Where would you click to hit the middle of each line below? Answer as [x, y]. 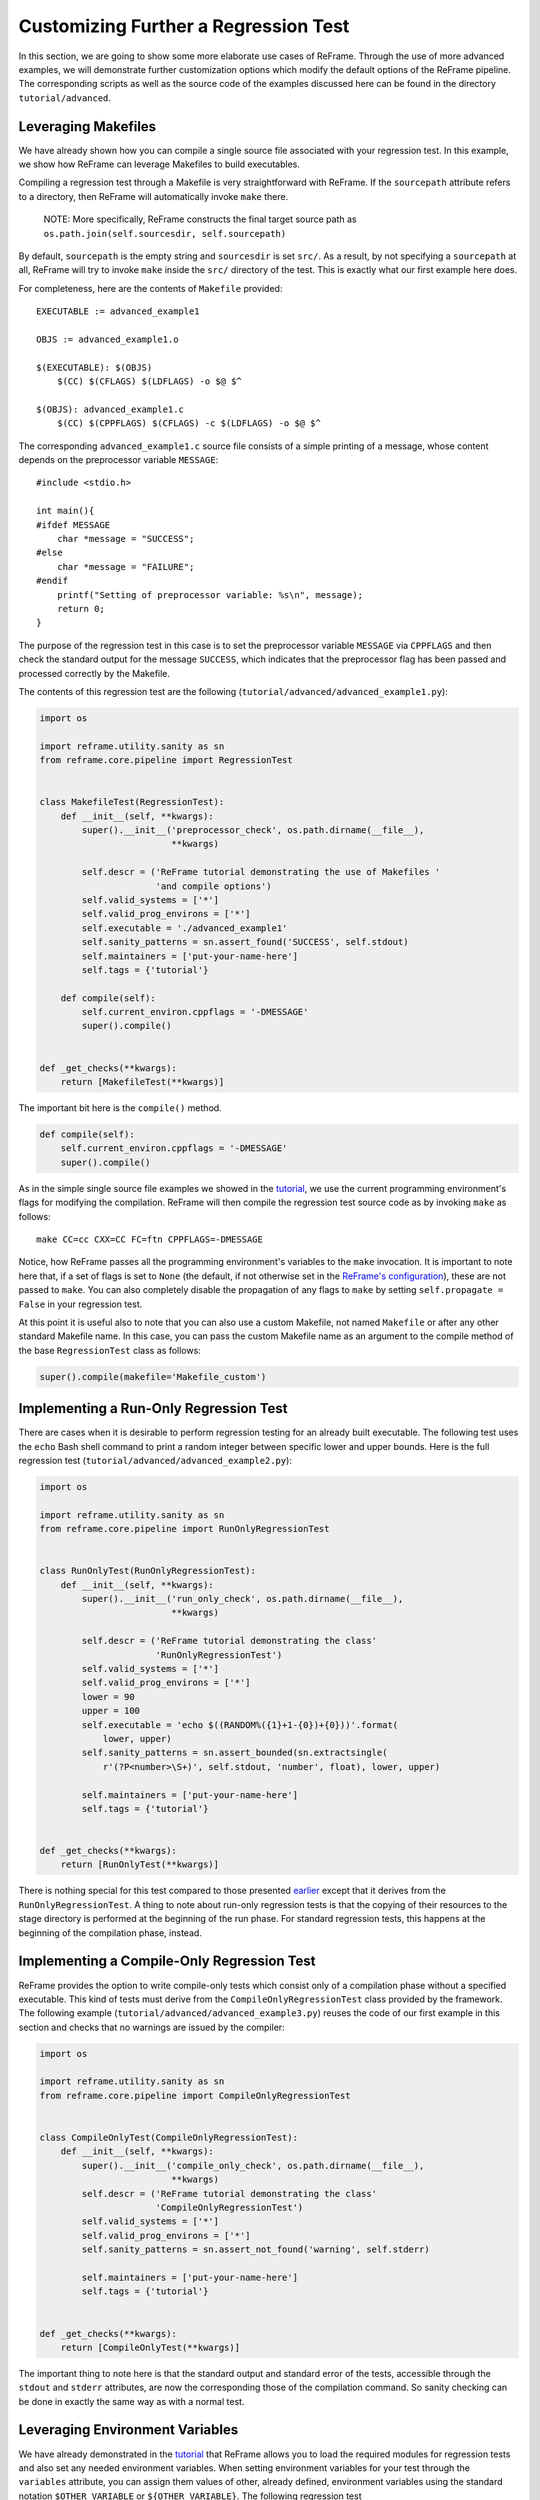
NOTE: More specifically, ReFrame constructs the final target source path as [200, 219]
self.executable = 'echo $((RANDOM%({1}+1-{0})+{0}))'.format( [240, 1724]
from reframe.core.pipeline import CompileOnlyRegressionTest [195, 2095]
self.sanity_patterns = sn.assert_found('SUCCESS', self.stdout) [245, 942]
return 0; [80, 608]
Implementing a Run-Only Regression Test [153, 1408]
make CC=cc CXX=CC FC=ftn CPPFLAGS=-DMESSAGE [150, 1239]
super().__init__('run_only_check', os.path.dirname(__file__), [242, 1599]
